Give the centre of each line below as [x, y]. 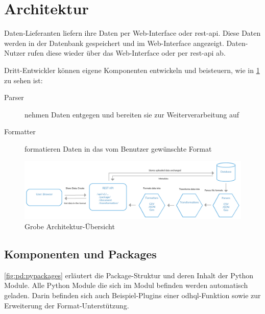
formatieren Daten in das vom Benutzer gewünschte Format [118, 148]
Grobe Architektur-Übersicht [70, 226]
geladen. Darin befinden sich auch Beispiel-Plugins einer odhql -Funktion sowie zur [132, 295]
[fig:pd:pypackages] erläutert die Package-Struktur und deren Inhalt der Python [129, 275]
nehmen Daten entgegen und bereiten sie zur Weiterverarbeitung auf [132, 114]
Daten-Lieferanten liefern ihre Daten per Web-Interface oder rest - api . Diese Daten [132, 33]
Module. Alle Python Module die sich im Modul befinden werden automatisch [126, 285]
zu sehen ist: [23, 80]
